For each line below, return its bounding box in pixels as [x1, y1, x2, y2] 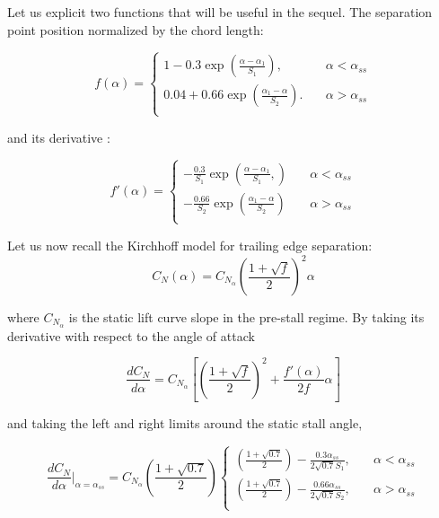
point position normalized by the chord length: [7, 20, 264, 39]
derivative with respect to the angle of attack [7, 326, 255, 345]
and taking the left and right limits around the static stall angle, [7, 414, 363, 433]
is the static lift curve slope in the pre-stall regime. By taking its [68, 308, 425, 327]
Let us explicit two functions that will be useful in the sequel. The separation [7, 3, 433, 21]
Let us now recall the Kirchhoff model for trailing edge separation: [7, 235, 373, 254]
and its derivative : [7, 127, 110, 146]
